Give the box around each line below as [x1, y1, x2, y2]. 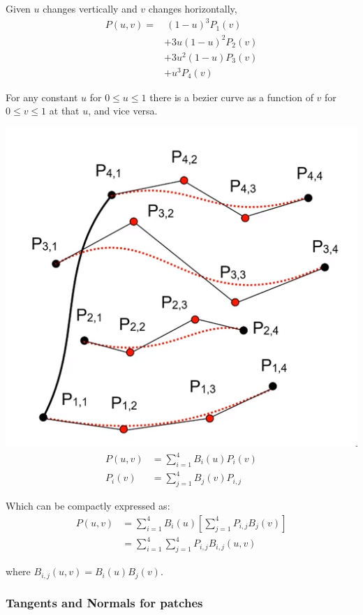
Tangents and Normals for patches [6, 594, 203, 612]
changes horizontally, [148, 1, 237, 15]
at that [49, 103, 80, 118]
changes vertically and [43, 1, 138, 15]
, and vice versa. [88, 103, 158, 118]
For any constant [6, 89, 78, 104]
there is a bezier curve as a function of [149, 89, 313, 104]
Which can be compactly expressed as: [6, 498, 170, 513]
